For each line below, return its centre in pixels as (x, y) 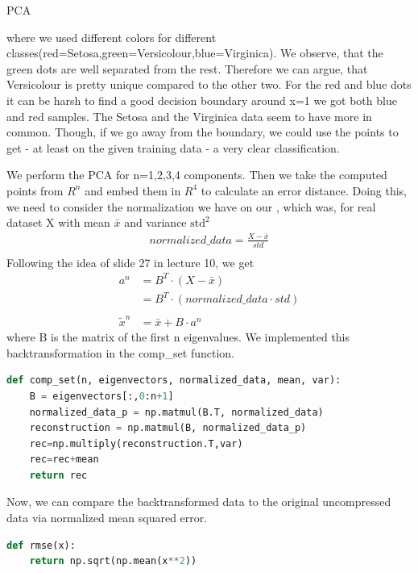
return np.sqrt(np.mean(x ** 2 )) (113, 561)
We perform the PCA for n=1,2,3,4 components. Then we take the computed (197, 175)
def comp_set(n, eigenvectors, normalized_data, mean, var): (174, 381)
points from (35, 190)
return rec (58, 475)
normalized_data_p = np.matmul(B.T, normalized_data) (176, 412)
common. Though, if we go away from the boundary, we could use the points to (203, 132)
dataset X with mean (58, 222)
